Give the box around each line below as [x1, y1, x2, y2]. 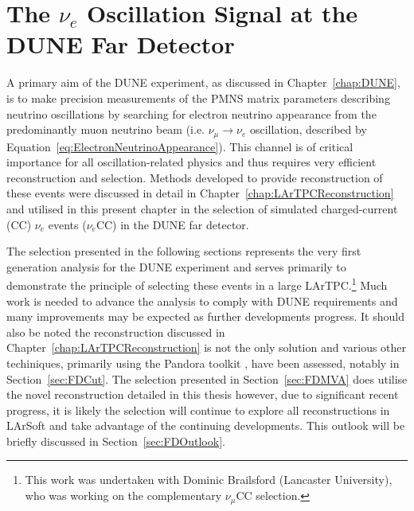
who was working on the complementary [25, 487, 222, 504]
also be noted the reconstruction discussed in [6, 323, 225, 340]
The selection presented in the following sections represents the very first [6, 243, 361, 259]
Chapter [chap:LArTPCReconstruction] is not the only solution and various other [6, 339, 407, 356]
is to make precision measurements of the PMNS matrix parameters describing [6, 89, 390, 106]
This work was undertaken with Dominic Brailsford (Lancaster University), [25, 471, 393, 488]
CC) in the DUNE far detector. [96, 216, 249, 232]
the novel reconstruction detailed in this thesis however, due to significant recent [6, 386, 399, 403]
